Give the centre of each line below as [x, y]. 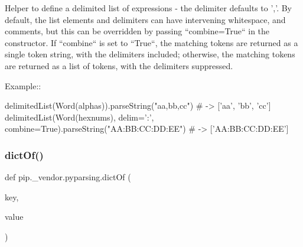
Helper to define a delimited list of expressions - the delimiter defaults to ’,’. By [149, 8]
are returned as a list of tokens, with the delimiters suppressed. [119, 65]
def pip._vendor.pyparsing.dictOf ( [68, 177]
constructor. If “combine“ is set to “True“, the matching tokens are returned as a [151, 42]
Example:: [23, 85]
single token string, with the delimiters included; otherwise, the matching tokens [150, 54]
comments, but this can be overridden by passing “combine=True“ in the [137, 31]
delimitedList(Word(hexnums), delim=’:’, [79, 117]
